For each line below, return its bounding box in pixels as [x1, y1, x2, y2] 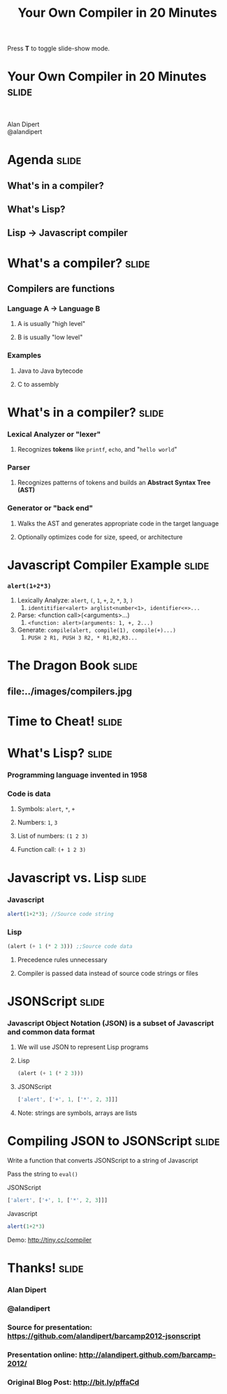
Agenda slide [7, 152, 82, 168]
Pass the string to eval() [7, 1170, 78, 1178]
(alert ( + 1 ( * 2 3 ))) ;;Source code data [7, 943, 133, 950]
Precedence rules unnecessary [17, 955, 108, 964]
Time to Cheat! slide [7, 713, 123, 729]
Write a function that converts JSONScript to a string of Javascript [7, 1157, 198, 1165]
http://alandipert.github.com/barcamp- [79, 1349, 217, 1359]
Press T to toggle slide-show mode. [7, 44, 110, 53]
